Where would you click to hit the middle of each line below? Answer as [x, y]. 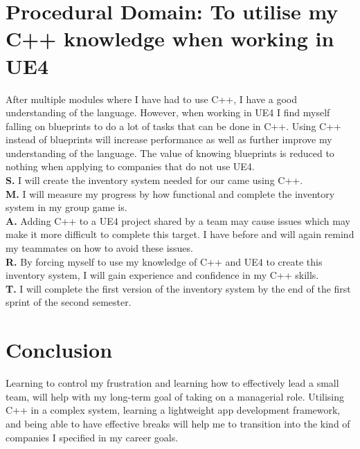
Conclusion [59, 350]
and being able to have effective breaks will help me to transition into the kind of [178, 423]
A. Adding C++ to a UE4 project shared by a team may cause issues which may [178, 220]
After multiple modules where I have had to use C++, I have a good [151, 99]
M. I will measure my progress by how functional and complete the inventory [170, 193]
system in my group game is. [66, 207]
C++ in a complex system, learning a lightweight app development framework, [173, 410]
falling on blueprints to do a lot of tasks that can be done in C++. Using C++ [173, 126]
